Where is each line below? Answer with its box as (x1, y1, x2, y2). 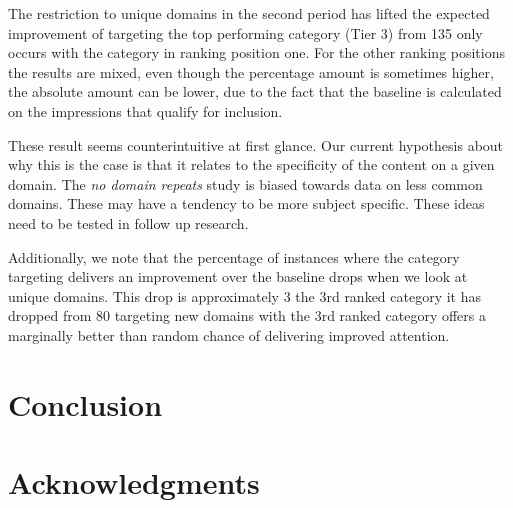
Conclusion (8, 383, 163, 424)
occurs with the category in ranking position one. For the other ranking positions (8, 42, 506, 63)
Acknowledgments (8, 462, 260, 503)
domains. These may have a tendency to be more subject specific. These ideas (8, 193, 485, 214)
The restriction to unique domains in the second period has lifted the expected (8, 3, 490, 23)
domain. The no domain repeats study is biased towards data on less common (8, 173, 483, 194)
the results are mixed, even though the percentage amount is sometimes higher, (8, 61, 494, 82)
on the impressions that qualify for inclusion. (8, 100, 283, 121)
